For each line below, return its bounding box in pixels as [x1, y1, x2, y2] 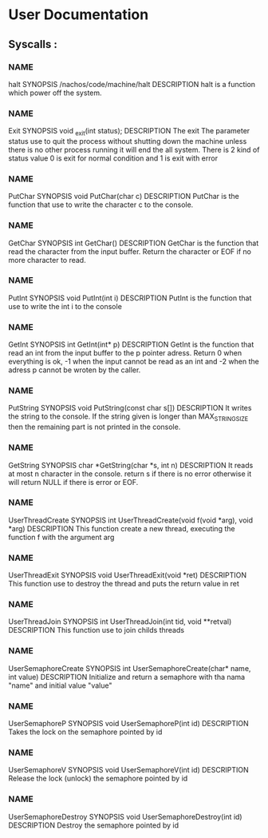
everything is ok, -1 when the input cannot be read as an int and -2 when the [8, 357, 259, 367]
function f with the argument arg [8, 532, 115, 542]
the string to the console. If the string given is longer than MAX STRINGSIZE [8, 411, 249, 423]
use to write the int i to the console [8, 301, 122, 311]
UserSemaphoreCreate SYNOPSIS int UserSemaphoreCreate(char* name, [8, 663, 251, 673]
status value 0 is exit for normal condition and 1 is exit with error [8, 153, 218, 163]
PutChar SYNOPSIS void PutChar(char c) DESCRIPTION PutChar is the [8, 192, 239, 201]
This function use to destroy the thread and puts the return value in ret [8, 579, 239, 589]
